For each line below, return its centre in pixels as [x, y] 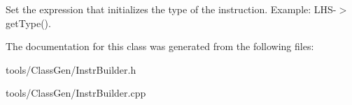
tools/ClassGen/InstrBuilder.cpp [76, 93]
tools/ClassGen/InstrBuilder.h [71, 69]
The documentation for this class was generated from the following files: [160, 46]
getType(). [28, 23]
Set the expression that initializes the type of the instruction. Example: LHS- [171, 9]
